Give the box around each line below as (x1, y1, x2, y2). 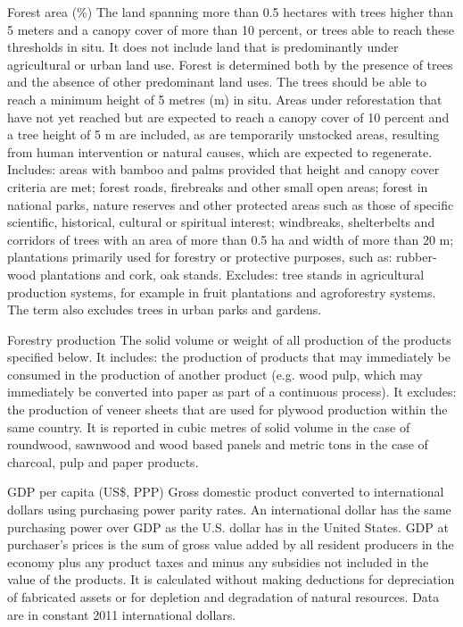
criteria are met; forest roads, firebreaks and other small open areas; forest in (7, 177, 428, 196)
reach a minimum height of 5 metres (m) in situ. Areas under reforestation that (7, 89, 442, 108)
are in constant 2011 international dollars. (7, 605, 236, 623)
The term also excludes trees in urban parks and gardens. (7, 300, 322, 319)
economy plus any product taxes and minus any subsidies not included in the (7, 552, 429, 571)
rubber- (396, 247, 437, 266)
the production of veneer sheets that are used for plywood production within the (7, 400, 448, 419)
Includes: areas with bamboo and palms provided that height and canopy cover (7, 160, 440, 179)
